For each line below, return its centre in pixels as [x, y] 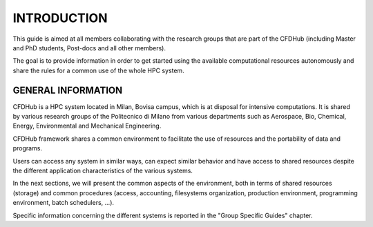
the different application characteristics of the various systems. [103, 170]
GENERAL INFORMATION [68, 90]
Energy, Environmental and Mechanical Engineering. [87, 126]
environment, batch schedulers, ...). [63, 203]
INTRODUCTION [60, 18]
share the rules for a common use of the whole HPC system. [98, 70]
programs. [28, 148]
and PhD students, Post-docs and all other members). [89, 48]
